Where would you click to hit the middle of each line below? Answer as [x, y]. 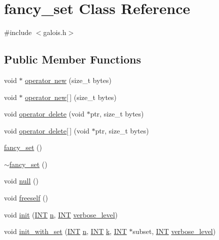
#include [18, 32]
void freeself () [26, 198]
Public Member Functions [72, 59]
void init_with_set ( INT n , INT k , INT [65, 231]
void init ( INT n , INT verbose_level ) [61, 214]
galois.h [55, 32]
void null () [21, 181]
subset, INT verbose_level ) [174, 231]
